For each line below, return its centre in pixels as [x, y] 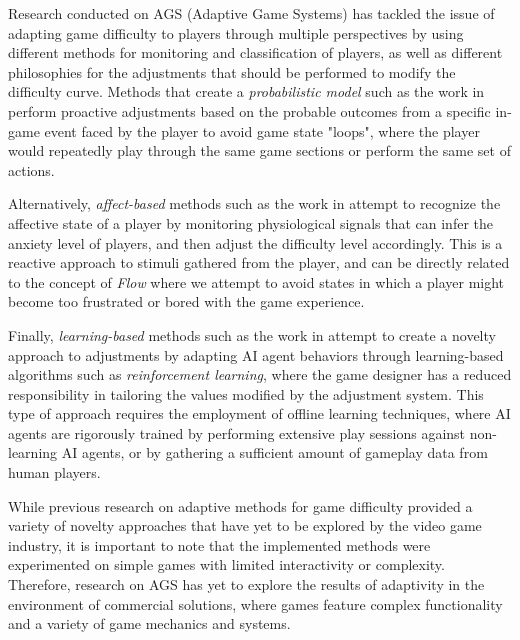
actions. [31, 169]
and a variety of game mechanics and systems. [149, 623]
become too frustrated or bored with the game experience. [186, 301]
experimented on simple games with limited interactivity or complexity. [226, 564]
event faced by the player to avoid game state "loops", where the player [262, 130]
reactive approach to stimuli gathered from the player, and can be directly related [259, 262]
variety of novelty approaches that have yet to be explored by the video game [245, 525]
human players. [54, 472]
